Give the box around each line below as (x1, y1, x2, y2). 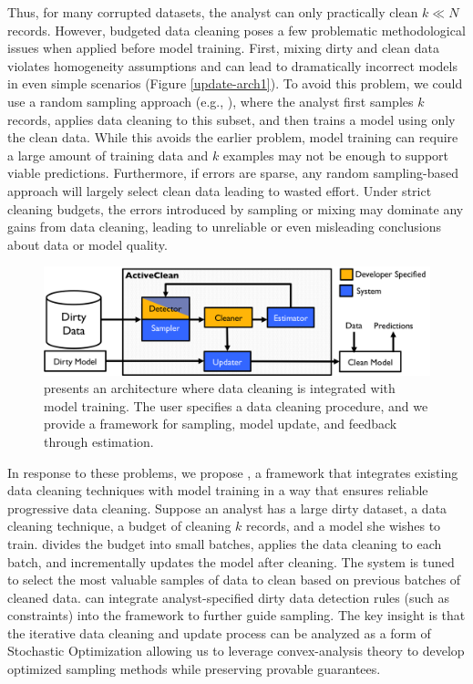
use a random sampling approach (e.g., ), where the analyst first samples (7, 91, 414, 110)
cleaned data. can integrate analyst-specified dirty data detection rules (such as (7, 587, 450, 606)
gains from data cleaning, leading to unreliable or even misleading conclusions (7, 217, 442, 236)
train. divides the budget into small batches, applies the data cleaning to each (7, 534, 442, 553)
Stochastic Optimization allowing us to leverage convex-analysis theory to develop (7, 641, 465, 660)
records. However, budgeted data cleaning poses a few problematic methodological (7, 20, 466, 39)
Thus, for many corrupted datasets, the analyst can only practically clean (7, 3, 418, 21)
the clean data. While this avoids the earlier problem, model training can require (7, 128, 458, 147)
